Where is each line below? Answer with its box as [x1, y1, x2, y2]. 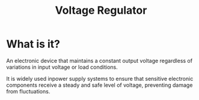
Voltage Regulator [55, 4, 147, 17]
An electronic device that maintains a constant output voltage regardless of [6, 57, 193, 64]
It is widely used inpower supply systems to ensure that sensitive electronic [6, 75, 194, 82]
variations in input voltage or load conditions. [6, 63, 118, 71]
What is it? [6, 37, 61, 51]
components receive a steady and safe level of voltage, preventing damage [6, 81, 193, 89]
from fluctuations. [6, 87, 51, 95]
